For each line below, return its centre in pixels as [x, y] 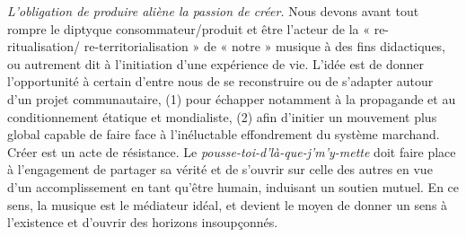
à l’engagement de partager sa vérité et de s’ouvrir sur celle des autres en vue [220, 169]
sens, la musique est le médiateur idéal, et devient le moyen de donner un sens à [228, 204]
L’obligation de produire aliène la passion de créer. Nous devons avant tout [213, 11]
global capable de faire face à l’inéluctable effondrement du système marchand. [224, 134]
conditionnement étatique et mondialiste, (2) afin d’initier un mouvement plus [222, 116]
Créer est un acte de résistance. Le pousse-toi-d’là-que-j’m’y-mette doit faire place [232, 151]
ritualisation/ [44, 46]
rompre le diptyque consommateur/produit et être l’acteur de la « [189, 28]
